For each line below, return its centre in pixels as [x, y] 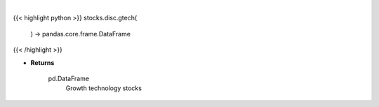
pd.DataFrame [69, 78]
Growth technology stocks [104, 88]
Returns [42, 62]
